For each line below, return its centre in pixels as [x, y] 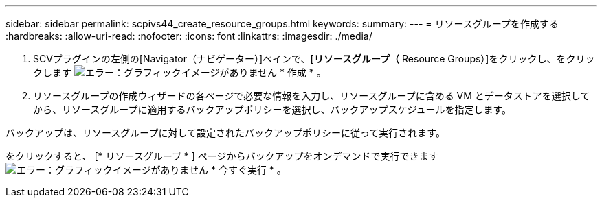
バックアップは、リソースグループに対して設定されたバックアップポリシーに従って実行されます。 [225, 133]
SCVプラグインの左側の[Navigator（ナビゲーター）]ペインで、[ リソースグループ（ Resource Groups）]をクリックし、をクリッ [314, 59]
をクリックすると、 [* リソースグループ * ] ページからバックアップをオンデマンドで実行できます [222, 156]
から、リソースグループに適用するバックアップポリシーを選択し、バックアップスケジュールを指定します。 [272, 109]
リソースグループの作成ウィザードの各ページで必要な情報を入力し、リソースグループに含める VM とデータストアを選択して [312, 96]
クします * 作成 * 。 [180, 72]
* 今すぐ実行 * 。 [248, 170]
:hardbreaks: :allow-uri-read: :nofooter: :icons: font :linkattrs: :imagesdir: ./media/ [189, 36]
